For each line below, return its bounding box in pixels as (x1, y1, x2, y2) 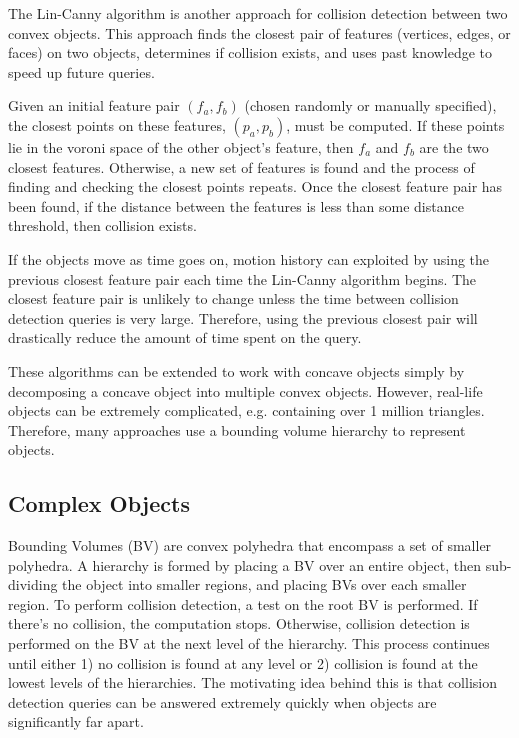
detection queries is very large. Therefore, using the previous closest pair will (8, 307, 478, 328)
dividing (8, 574, 58, 595)
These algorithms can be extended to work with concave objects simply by (8, 360, 465, 381)
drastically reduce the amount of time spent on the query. (8, 327, 362, 348)
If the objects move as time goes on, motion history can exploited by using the (8, 248, 490, 269)
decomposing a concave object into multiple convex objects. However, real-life (8, 380, 483, 401)
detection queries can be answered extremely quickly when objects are (8, 691, 437, 712)
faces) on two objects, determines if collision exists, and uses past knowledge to (8, 42, 493, 63)
